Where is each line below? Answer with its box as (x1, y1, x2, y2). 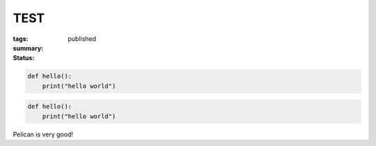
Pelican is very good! (13, 130, 73, 138)
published (68, 35, 97, 43)
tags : (13, 35, 29, 43)
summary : (13, 44, 44, 52)
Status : (13, 54, 35, 62)
